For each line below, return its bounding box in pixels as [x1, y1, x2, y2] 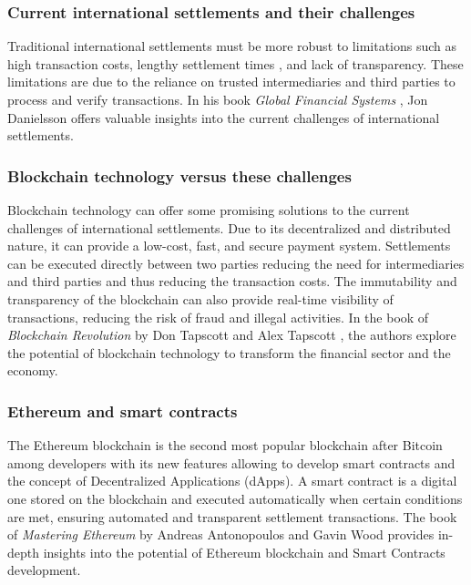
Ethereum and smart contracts [7, 399, 238, 422]
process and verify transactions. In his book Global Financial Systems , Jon [7, 90, 428, 108]
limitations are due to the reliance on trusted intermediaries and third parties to [7, 72, 456, 91]
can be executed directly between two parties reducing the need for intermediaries [7, 253, 465, 272]
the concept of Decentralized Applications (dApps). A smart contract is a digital [7, 471, 457, 490]
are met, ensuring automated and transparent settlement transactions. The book [7, 507, 457, 526]
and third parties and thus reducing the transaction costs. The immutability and [7, 272, 457, 291]
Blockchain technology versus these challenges [7, 164, 352, 187]
